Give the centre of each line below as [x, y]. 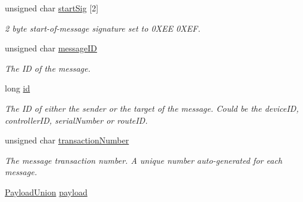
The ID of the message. [48, 68]
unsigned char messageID [51, 48]
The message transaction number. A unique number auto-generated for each [144, 160]
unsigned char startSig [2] [52, 8]
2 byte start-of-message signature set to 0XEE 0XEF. [103, 28]
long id [18, 88]
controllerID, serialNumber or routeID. [76, 120]
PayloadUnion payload [46, 192]
